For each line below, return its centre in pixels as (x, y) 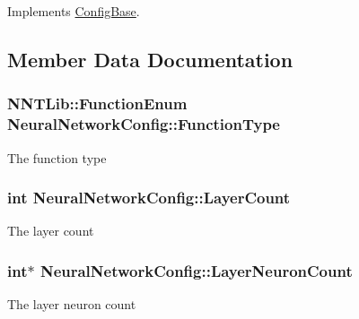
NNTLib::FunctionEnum (97, 103)
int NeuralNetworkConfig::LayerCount (149, 198)
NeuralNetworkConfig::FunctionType (144, 124)
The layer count (51, 231)
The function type (57, 157)
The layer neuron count (72, 304)
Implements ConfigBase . (74, 11)
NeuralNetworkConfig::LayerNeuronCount (196, 270)
